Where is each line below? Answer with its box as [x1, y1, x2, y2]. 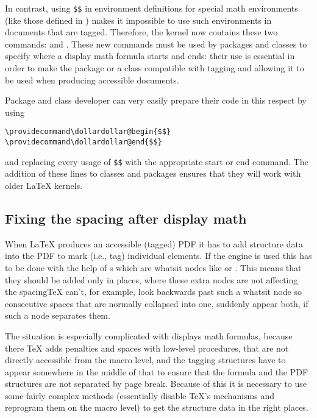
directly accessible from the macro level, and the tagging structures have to [5, 353, 286, 366]
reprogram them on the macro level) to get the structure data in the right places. [5, 401, 308, 414]
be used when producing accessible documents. [5, 73, 179, 86]
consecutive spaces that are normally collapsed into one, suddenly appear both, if [5, 297, 308, 310]
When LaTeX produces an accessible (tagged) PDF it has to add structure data [5, 237, 303, 250]
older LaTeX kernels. [5, 179, 83, 191]
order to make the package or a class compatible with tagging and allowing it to [5, 62, 304, 74]
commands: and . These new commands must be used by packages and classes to [5, 37, 307, 50]
